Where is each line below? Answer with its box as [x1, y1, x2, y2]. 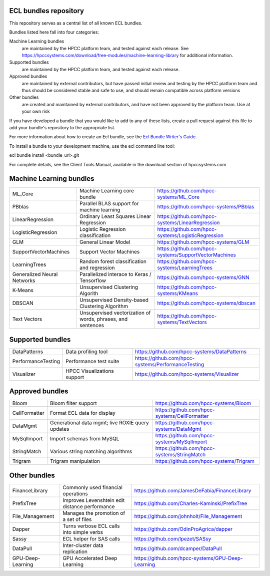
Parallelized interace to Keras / [79, 271, 151, 278]
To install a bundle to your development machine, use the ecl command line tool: [9, 143, 175, 149]
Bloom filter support [50, 400, 97, 407]
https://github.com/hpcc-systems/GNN [157, 274, 249, 281]
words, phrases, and [79, 316, 128, 323]
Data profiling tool [65, 348, 108, 355]
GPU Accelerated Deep [62, 555, 117, 561]
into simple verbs [62, 529, 103, 535]
